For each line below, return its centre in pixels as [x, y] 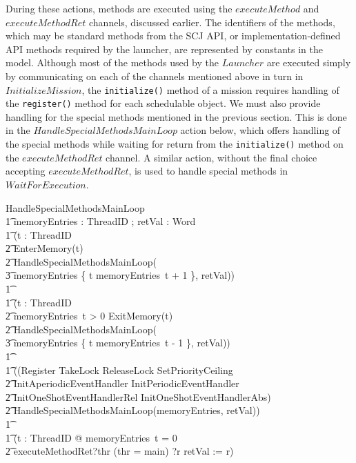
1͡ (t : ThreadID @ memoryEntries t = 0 [91, 437]
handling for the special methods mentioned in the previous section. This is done [176, 116]
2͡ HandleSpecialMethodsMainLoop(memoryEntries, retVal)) [133, 410]
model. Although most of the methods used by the [112, 62]
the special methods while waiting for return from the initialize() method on [175, 144]
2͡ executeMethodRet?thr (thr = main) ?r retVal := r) [120, 451]
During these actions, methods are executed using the [119, 8]
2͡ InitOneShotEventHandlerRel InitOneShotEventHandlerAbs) [138, 396]
